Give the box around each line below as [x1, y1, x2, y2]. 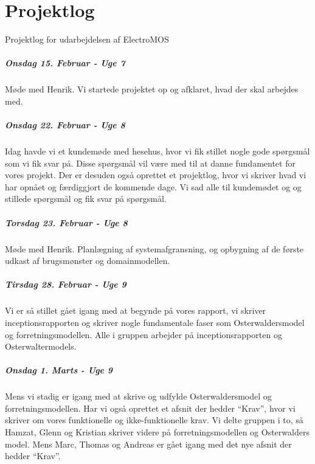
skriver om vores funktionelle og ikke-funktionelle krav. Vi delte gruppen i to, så [5, 414, 303, 426]
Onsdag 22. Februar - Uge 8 [5, 119, 125, 131]
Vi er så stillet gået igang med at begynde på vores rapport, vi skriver [5, 304, 266, 317]
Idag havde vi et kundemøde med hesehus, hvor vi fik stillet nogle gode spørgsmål [5, 145, 310, 158]
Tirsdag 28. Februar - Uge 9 [5, 278, 126, 291]
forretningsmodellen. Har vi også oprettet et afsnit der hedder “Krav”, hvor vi [5, 401, 296, 414]
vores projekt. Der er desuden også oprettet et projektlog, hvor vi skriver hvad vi [5, 168, 306, 181]
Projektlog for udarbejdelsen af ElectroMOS [5, 33, 169, 46]
